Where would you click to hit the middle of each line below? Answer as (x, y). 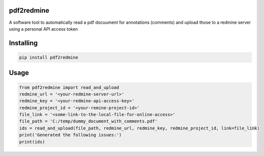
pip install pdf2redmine (49, 57)
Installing (24, 43)
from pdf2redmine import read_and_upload (69, 87)
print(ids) (32, 142)
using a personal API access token (43, 29)
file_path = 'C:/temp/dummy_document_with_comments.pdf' (88, 121)
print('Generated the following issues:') (70, 135)
